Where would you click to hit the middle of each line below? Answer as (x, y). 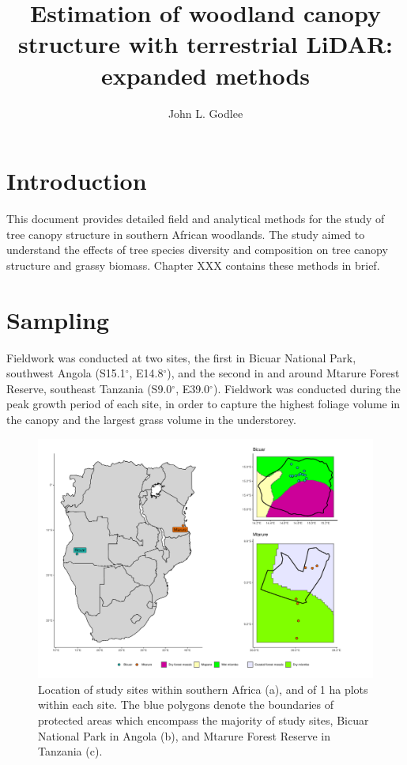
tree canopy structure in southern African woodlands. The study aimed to (186, 234)
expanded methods (205, 75)
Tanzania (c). (70, 751)
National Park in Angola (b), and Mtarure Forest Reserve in (185, 735)
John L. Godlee (205, 113)
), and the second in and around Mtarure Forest (283, 373)
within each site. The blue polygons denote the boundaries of (186, 704)
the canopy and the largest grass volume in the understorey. (151, 419)
